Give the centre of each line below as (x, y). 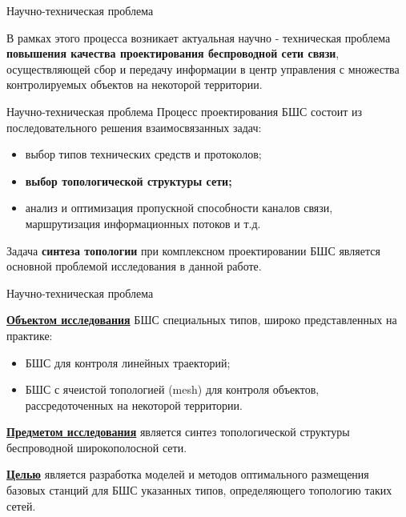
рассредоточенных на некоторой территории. (134, 405)
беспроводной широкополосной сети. (97, 447)
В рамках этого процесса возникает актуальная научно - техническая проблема (199, 37)
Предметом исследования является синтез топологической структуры (178, 432)
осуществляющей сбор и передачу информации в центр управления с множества (203, 68)
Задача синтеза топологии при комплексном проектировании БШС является (193, 250)
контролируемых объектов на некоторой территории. (135, 84)
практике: (30, 335)
